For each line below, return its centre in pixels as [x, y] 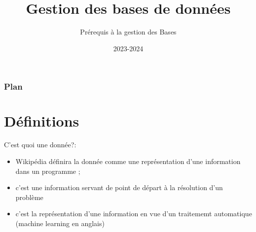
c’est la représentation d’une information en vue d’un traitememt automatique [134, 214]
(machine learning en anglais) [60, 223]
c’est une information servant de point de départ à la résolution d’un [119, 187]
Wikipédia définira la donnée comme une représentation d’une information [128, 161]
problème [29, 197]
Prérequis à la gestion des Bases [128, 32]
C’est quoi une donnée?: [40, 145]
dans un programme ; [48, 171]
